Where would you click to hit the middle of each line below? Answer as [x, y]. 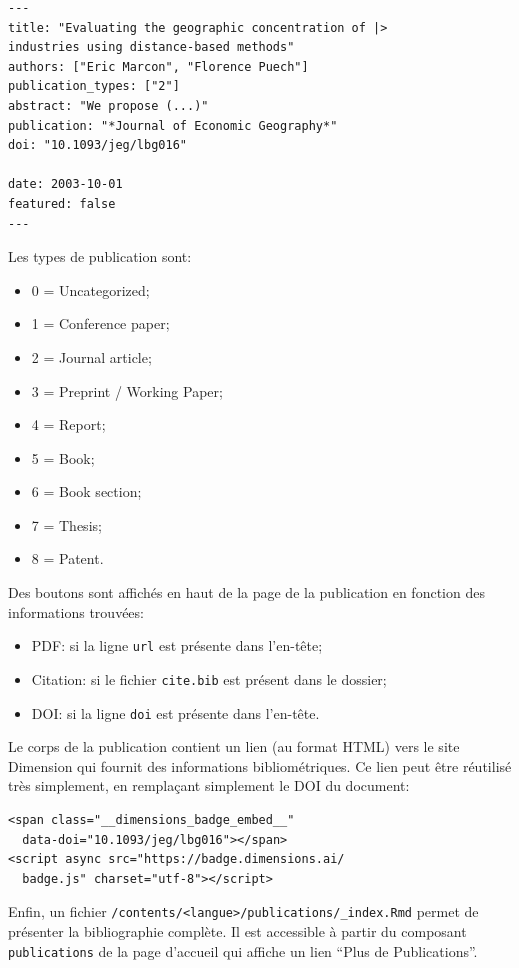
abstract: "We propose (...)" [108, 105]
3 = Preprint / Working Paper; [127, 390]
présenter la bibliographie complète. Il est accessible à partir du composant [237, 931]
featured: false [62, 203]
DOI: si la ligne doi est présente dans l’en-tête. [175, 712]
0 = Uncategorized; [90, 289]
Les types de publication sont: [100, 256]
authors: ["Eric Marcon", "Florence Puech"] [158, 66]
